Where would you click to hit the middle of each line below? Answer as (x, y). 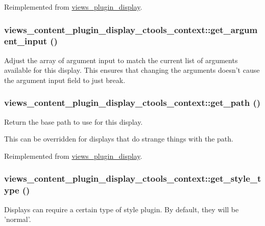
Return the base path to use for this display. (74, 121)
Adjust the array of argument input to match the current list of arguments (121, 60)
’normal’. (18, 219)
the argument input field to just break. (65, 80)
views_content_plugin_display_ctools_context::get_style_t (133, 178)
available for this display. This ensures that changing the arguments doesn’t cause (132, 70)
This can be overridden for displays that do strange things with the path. (119, 139)
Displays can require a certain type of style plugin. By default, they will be (122, 209)
